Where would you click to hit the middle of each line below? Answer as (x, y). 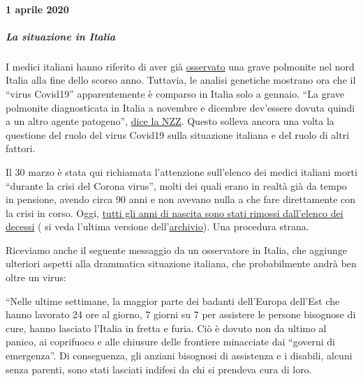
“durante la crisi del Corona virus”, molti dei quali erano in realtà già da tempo (176, 185)
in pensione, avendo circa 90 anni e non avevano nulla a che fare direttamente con (181, 199)
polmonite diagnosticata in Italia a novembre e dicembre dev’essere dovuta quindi (180, 107)
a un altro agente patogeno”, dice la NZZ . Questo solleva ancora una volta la (170, 121)
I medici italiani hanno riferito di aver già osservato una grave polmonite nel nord (180, 66)
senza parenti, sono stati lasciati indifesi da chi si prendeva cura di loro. (159, 369)
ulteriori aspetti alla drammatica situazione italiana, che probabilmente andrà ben (181, 263)
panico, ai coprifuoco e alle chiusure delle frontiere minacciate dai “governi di (170, 342)
